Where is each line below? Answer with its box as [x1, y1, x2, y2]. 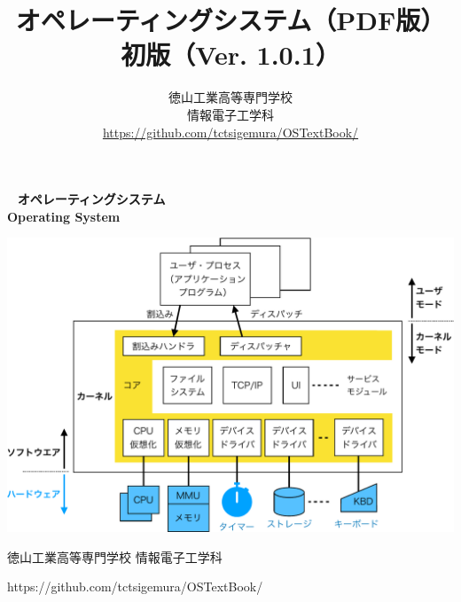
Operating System [7, 207, 121, 225]
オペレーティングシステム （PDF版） [15, 2, 446, 38]
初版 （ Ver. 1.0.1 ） [121, 36, 340, 73]
